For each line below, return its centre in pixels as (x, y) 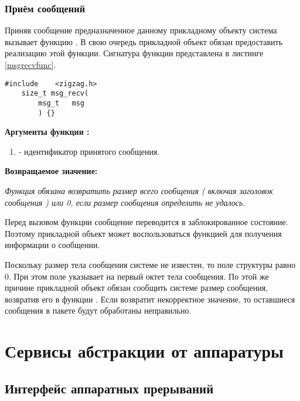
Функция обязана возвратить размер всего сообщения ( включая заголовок (139, 191)
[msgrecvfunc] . (30, 64)
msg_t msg (62, 103)
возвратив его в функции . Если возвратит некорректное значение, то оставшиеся (150, 299)
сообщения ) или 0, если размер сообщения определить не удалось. (125, 202)
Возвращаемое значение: (51, 171)
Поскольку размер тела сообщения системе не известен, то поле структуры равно (150, 264)
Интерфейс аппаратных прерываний (109, 388)
